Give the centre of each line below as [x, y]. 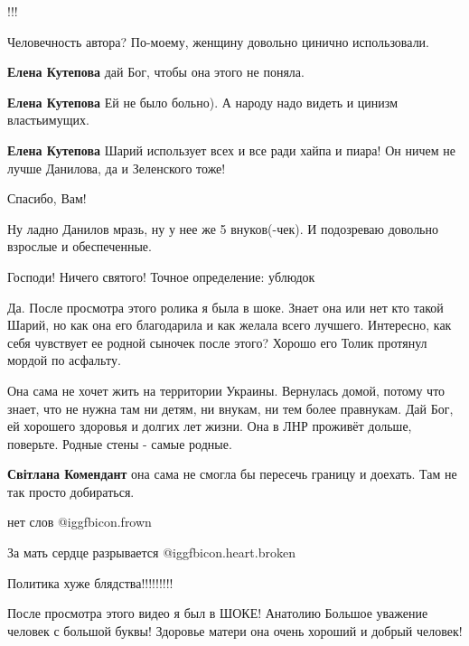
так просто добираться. [71, 491]
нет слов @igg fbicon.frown [80, 522]
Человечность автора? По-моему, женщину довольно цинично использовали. [219, 41]
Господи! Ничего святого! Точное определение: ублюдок [161, 276]
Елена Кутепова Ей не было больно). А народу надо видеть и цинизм [203, 102]
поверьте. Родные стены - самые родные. [120, 443]
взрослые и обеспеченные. [80, 246]
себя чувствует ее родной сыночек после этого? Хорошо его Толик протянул [217, 342]
